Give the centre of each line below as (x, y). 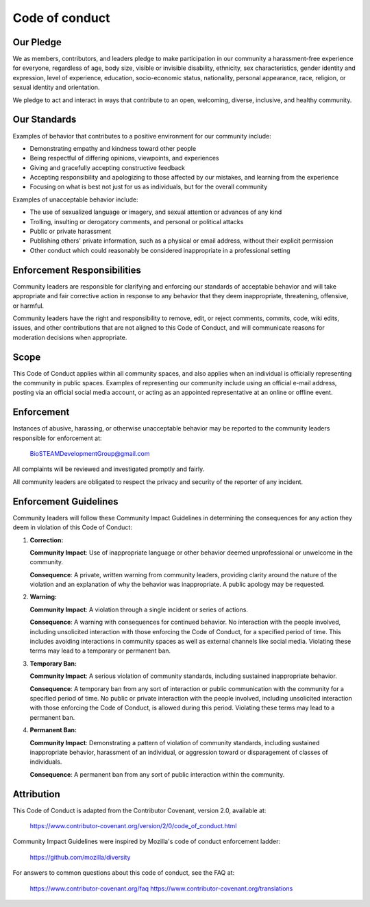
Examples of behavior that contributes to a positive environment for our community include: (142, 136)
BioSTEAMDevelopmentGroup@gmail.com (90, 454)
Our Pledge (37, 42)
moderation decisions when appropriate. (70, 337)
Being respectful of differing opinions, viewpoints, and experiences (124, 158)
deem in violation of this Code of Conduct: (73, 527)
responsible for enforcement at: (57, 438)
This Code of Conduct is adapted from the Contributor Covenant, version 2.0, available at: (139, 810)
